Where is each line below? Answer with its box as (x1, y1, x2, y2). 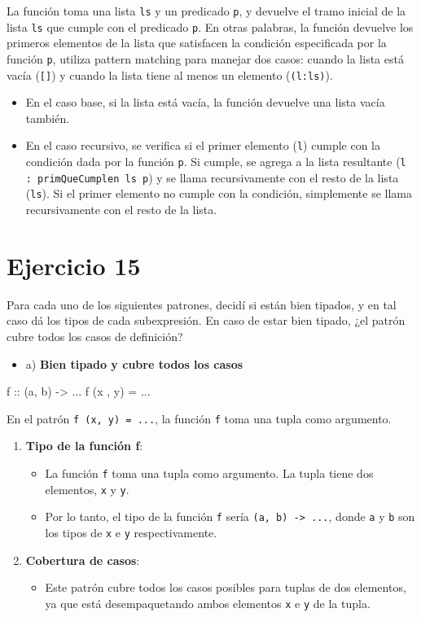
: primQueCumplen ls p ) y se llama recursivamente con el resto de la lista (25, 168, 399, 186)
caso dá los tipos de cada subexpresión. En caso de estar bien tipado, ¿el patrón (7, 312, 406, 329)
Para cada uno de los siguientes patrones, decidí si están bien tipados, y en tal (7, 295, 397, 313)
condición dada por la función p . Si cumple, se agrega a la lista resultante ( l (25, 153, 406, 170)
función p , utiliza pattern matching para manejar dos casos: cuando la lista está (7, 50, 404, 67)
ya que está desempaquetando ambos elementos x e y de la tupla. (45, 594, 371, 611)
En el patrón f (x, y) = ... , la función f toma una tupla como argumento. (7, 409, 392, 427)
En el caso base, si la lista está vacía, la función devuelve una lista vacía (25, 94, 385, 111)
